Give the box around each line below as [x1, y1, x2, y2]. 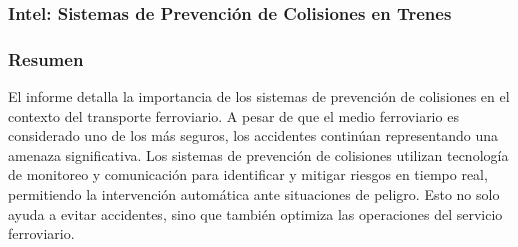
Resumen [8, 46, 84, 71]
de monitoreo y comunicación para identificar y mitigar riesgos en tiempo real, [8, 164, 488, 185]
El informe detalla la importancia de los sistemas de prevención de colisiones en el [8, 86, 510, 107]
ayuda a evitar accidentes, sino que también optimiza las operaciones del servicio [8, 203, 503, 224]
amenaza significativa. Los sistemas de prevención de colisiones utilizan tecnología [8, 144, 509, 165]
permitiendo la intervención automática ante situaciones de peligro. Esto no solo [8, 184, 500, 205]
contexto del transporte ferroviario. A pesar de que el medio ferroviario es [8, 105, 459, 126]
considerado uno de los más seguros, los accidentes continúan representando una [8, 125, 498, 146]
